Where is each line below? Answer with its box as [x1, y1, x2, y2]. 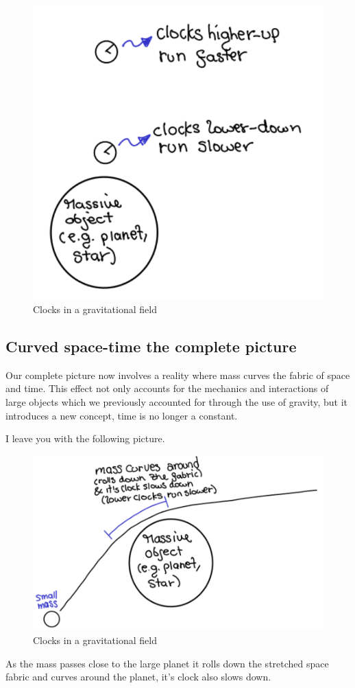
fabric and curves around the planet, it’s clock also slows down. [5, 669, 271, 684]
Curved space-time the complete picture [5, 336, 297, 357]
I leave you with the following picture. [5, 431, 165, 446]
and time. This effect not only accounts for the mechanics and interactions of [5, 381, 329, 395]
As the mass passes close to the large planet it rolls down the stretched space [5, 656, 329, 670]
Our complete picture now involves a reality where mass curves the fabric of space [5, 367, 350, 382]
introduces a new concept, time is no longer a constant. [5, 408, 238, 422]
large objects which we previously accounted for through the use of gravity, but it [5, 395, 347, 409]
